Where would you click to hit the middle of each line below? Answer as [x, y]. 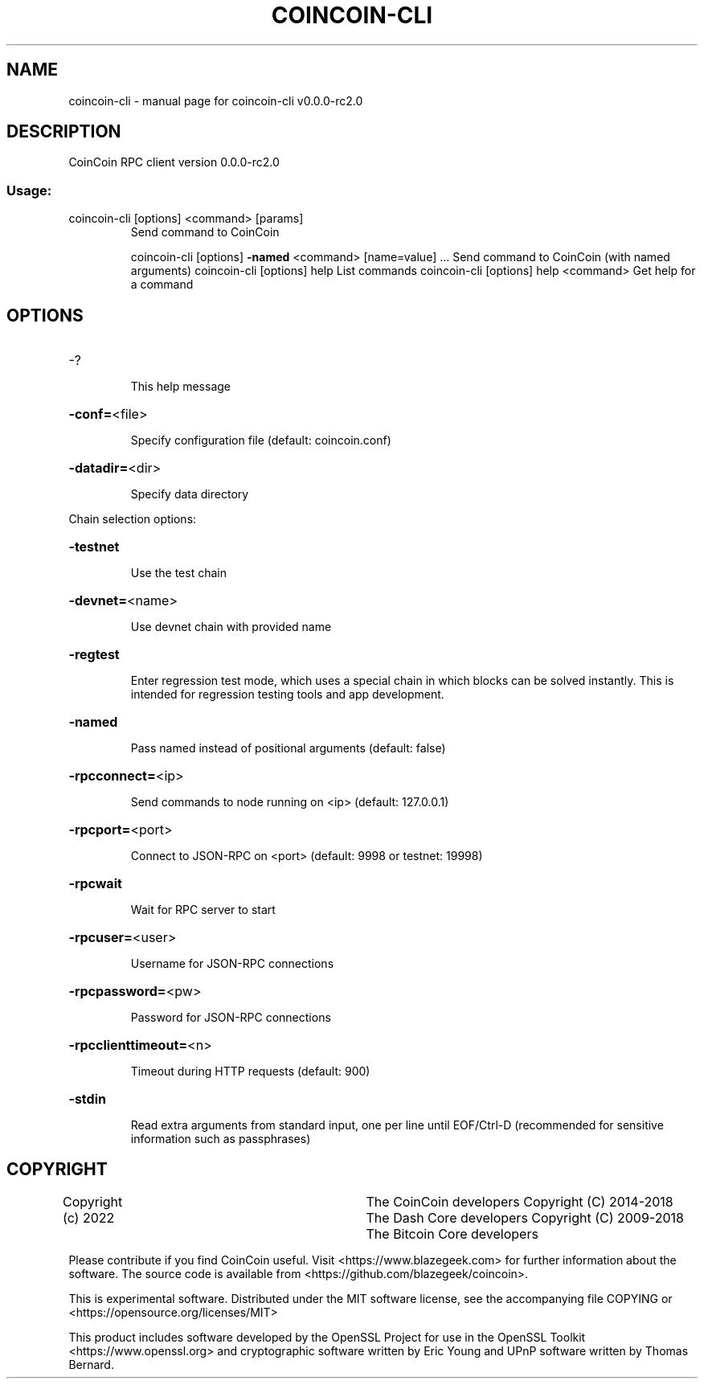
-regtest [94, 655]
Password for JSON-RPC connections [231, 1018]
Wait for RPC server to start [203, 910]
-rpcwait [95, 884]
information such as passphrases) [221, 1139]
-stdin [87, 1099]
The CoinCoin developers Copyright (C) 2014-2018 [520, 1201]
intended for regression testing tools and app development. [287, 695]
